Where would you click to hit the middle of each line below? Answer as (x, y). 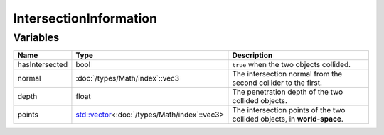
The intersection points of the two (289, 110)
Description (252, 55)
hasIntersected (42, 65)
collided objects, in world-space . (288, 119)
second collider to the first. (277, 83)
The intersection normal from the (287, 74)
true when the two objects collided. (292, 65)
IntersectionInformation (85, 18)
